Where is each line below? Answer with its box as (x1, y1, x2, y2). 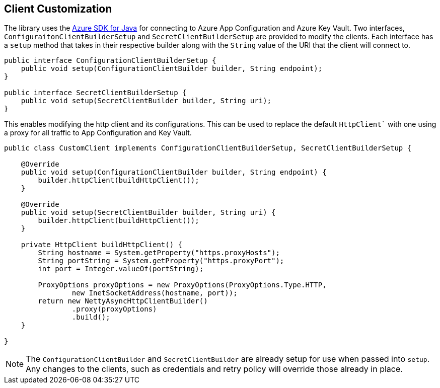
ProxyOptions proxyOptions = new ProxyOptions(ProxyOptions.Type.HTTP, (38, 281, 327, 289)
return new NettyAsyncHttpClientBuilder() (38, 297, 208, 305)
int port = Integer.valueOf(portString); (38, 265, 204, 273)
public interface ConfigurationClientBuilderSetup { (4, 56, 216, 65)
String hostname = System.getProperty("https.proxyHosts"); (38, 249, 280, 257)
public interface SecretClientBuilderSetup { (4, 89, 187, 97)
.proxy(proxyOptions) (71, 305, 157, 314)
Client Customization (4, 3, 112, 15)
